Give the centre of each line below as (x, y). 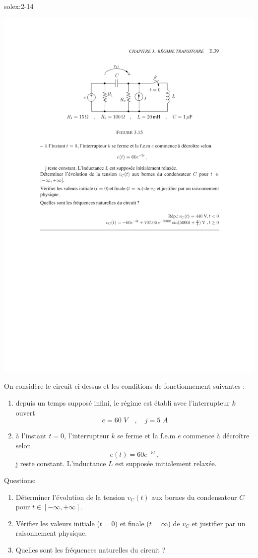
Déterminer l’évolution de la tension (70, 497)
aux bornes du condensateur (194, 497)
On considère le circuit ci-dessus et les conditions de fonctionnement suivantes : (125, 386)
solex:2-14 (19, 6)
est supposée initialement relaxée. (166, 463)
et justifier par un (219, 523)
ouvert (25, 412)
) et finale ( (132, 523)
